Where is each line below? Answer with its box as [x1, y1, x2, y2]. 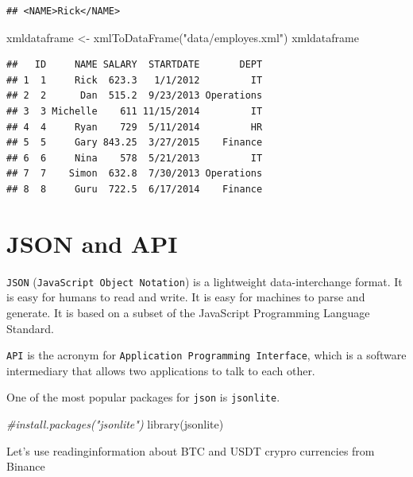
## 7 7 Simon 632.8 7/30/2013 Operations [6, 168, 263, 180]
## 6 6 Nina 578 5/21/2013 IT [6, 152, 263, 164]
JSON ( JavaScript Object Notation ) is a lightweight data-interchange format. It [6, 273, 403, 289]
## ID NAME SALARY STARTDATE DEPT [6, 59, 263, 71]
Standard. [6, 320, 54, 336]
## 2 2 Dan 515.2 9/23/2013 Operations [6, 90, 263, 102]
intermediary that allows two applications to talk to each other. [6, 362, 315, 378]
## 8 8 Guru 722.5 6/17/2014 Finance [6, 183, 263, 195]
